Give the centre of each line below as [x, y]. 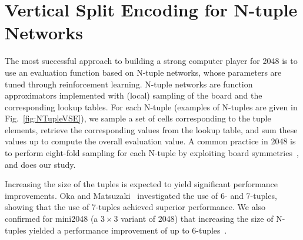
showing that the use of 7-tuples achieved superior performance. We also [135, 207]
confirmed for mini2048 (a [51, 219]
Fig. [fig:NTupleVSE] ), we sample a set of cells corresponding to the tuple [138, 118]
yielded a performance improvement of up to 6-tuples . [128, 230]
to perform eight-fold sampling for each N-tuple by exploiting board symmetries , [152, 153]
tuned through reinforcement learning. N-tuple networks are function [129, 84]
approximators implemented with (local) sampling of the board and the [134, 95]
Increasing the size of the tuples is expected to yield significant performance [141, 184]
